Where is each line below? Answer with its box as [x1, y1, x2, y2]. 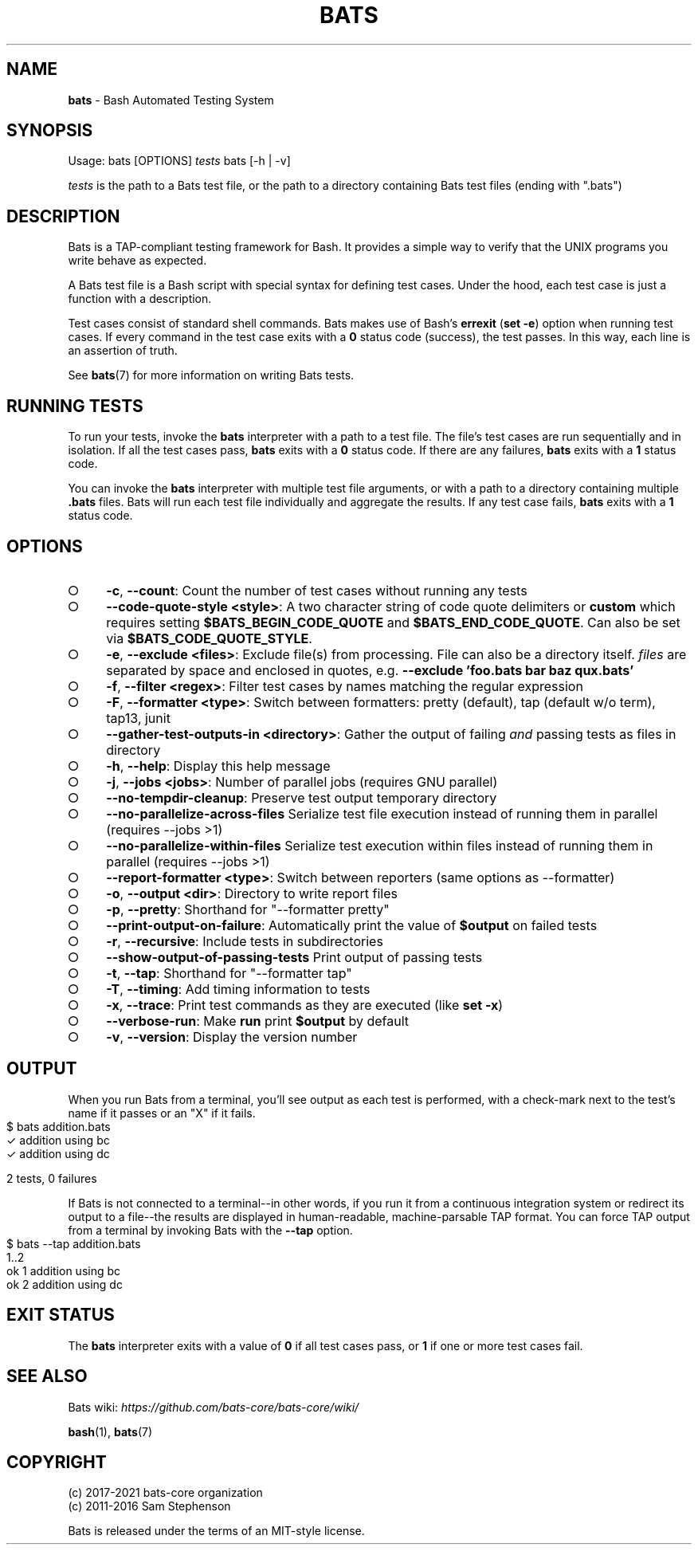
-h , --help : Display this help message [106, 757, 331, 774]
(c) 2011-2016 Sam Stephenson [68, 1499, 231, 1514]
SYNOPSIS [6, 120, 93, 141]
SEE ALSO [6, 1366, 88, 1387]
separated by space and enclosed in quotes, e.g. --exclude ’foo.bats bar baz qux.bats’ [106, 662, 634, 678]
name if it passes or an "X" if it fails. [68, 1105, 256, 1120]
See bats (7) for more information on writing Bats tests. [68, 368, 355, 383]
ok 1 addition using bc [6, 1263, 121, 1278]
